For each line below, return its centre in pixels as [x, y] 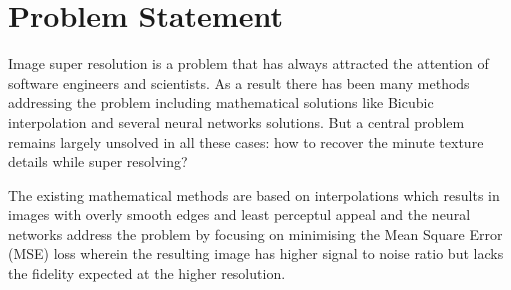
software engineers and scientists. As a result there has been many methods [239, 82]
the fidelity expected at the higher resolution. [147, 273]
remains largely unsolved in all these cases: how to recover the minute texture [246, 141]
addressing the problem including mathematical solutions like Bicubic [221, 102]
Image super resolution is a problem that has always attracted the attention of [248, 63]
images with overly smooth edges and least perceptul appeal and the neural [239, 214]
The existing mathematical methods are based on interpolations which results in [254, 194]
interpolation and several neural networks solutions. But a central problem [236, 121]
